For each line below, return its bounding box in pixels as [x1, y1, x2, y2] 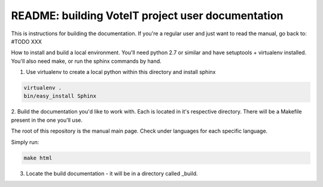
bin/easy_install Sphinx [23, 93, 97, 100]
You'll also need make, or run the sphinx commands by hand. [11, 57, 161, 65]
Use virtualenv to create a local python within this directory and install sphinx [26, 69, 216, 76]
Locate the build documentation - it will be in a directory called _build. [26, 170, 198, 177]
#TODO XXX [11, 38, 42, 45]
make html [23, 154, 53, 161]
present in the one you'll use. [11, 117, 83, 124]
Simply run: [11, 138, 39, 146]
